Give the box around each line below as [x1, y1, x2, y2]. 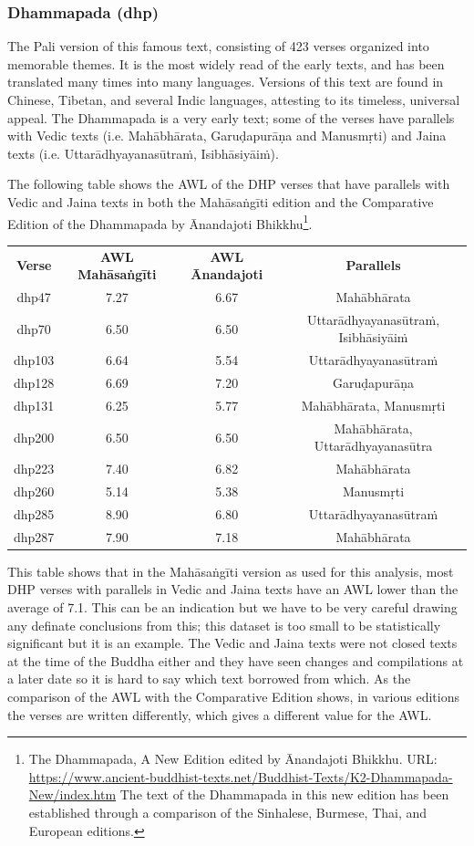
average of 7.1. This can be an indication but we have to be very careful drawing [7, 598, 458, 617]
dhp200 [14, 427, 55, 446]
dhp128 [14, 373, 55, 392]
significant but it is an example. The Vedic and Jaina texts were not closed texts [7, 633, 458, 653]
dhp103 [14, 350, 55, 370]
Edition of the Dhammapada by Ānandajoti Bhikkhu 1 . [7, 211, 313, 233]
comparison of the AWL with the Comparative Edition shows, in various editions [7, 687, 459, 706]
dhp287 [14, 527, 55, 546]
